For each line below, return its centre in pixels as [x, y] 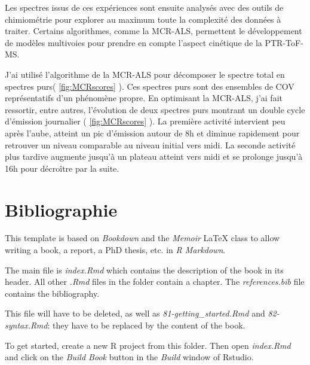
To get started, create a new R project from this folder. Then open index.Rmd [148, 345]
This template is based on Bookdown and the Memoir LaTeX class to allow [142, 238]
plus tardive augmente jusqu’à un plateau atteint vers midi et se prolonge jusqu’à [154, 156]
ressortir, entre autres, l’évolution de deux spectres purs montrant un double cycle [155, 109]
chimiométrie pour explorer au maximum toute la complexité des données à [143, 19]
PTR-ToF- [284, 42]
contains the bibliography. [52, 293]
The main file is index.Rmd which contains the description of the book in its [144, 270]
